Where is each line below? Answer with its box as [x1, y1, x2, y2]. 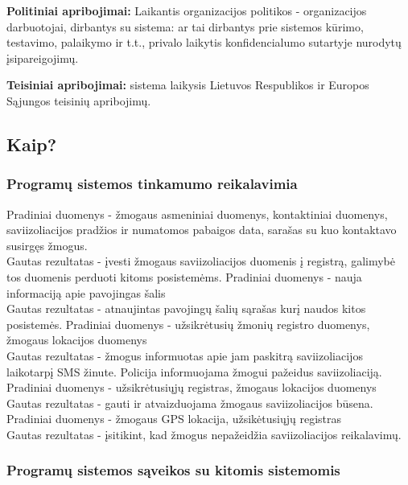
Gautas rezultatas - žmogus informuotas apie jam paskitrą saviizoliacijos [6, 347, 363, 364]
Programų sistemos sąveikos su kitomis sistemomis [6, 460, 340, 480]
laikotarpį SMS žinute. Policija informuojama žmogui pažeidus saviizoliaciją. [6, 363, 382, 380]
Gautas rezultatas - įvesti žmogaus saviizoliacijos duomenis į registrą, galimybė [6, 253, 396, 269]
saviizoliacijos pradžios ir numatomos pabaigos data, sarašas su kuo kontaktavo [6, 221, 397, 238]
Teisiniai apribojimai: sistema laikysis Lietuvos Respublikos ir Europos [6, 76, 369, 93]
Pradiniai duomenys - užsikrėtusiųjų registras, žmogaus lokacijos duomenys [6, 379, 377, 396]
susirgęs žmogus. [6, 236, 88, 253]
